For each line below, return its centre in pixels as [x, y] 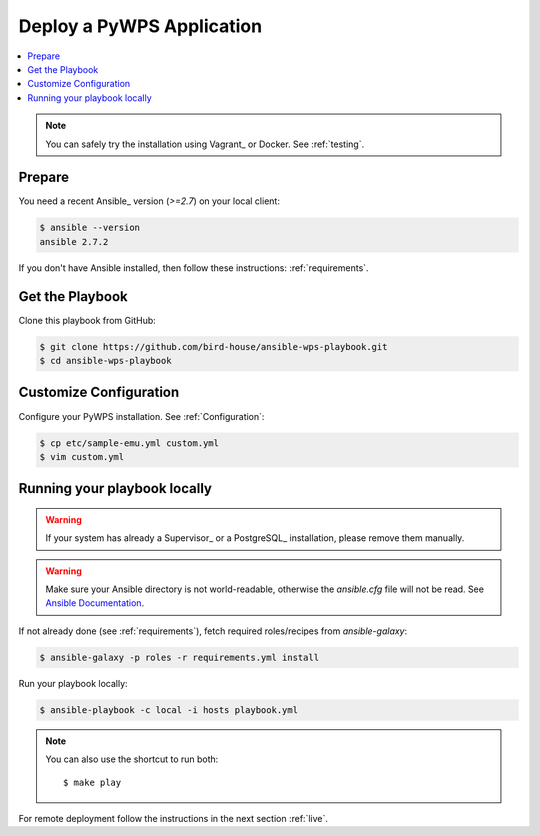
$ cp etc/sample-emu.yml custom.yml [129, 443]
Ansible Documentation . [95, 603]
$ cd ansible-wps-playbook [105, 361]
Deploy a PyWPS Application [140, 26]
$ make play [92, 782]
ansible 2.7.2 [74, 241]
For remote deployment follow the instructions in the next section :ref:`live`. [173, 818]
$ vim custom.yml [82, 456]
